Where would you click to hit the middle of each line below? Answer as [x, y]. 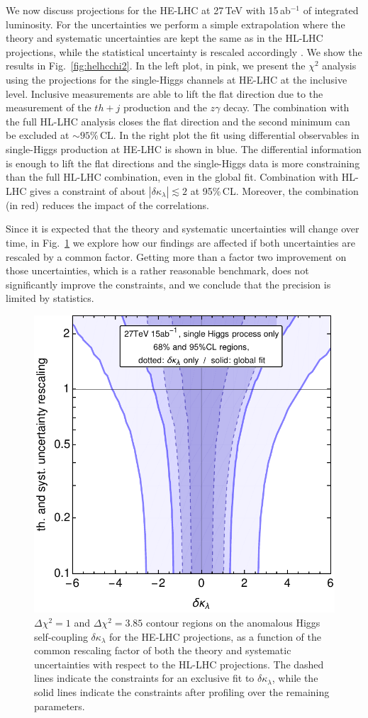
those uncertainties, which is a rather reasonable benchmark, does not [157, 270]
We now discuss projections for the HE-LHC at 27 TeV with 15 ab [148, 10]
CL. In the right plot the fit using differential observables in [229, 135]
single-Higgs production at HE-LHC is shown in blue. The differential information [184, 148]
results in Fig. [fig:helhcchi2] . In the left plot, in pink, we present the [156, 66]
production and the [165, 107]
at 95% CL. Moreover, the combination [274, 190]
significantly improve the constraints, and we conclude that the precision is [168, 284]
